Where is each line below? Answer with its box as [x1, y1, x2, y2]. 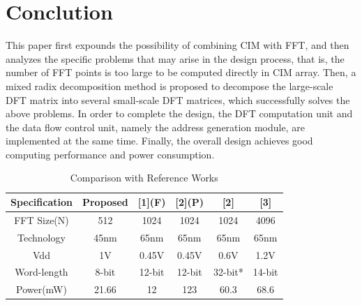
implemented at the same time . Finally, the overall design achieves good [6, 133, 313, 148]
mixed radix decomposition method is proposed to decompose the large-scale [6, 78, 333, 93]
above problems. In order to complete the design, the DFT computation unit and [6, 106, 353, 121]
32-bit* [213, 265, 243, 279]
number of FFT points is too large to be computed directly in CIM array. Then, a [6, 65, 356, 80]
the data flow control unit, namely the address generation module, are [6, 119, 305, 134]
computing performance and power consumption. [6, 147, 215, 161]
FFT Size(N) [14, 212, 69, 227]
